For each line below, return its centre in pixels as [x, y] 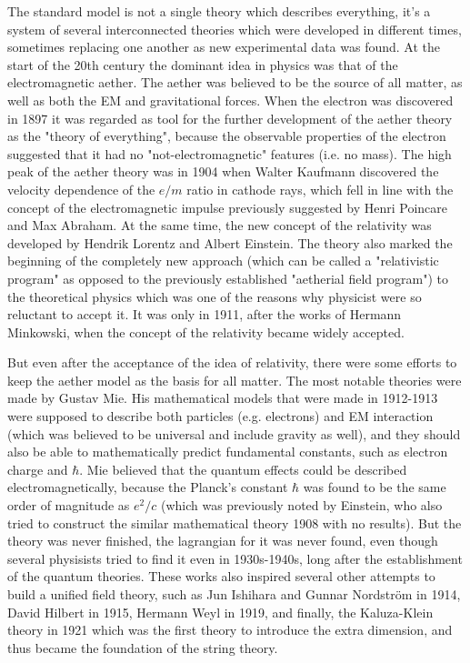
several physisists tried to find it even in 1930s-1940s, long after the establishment [235, 558]
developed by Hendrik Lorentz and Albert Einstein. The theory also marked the [230, 242]
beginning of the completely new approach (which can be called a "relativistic [223, 261]
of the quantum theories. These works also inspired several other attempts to [221, 576]
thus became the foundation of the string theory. [143, 647]
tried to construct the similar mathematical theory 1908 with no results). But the [235, 522]
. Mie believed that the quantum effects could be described [243, 469]
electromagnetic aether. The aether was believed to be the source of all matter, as [235, 82]
